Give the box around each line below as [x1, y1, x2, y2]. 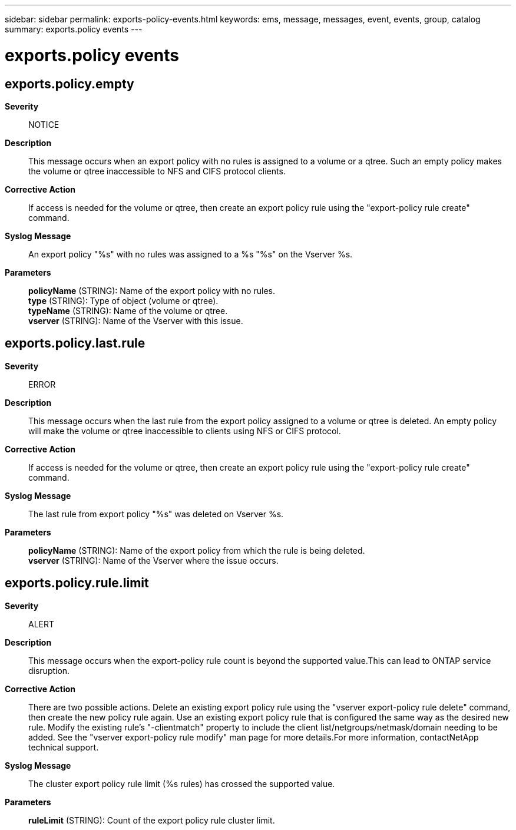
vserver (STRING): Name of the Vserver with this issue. [28, 315, 243, 326]
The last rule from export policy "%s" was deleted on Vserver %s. [28, 508, 284, 519]
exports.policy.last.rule [5, 336, 145, 351]
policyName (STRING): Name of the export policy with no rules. [28, 285, 275, 296]
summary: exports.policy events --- [5, 24, 143, 34]
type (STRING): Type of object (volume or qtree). [28, 295, 219, 306]
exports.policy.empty [5, 76, 134, 91]
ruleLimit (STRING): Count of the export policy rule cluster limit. [28, 815, 275, 825]
